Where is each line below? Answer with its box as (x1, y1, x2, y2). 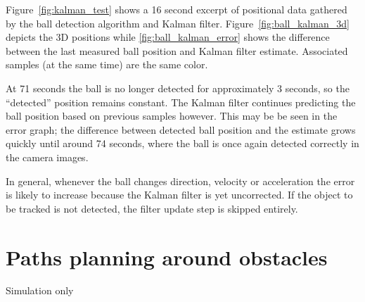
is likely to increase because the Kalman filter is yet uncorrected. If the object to (6, 187, 353, 202)
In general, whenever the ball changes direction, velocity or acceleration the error (6, 173, 355, 188)
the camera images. (6, 149, 89, 164)
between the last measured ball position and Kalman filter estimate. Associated (6, 43, 348, 58)
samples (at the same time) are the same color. (6, 57, 208, 72)
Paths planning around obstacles (6, 242, 328, 271)
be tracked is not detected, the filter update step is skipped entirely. (6, 201, 298, 215)
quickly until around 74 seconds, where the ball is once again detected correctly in (6, 136, 359, 151)
